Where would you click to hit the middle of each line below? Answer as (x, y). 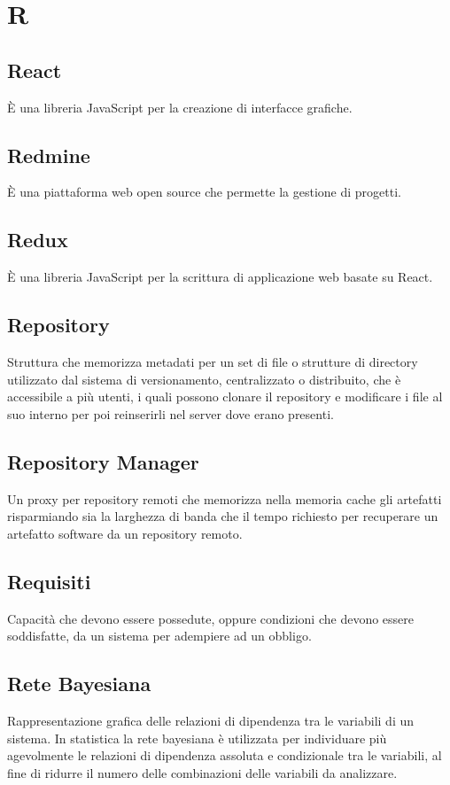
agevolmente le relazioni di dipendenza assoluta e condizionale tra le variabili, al (225, 755)
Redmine (49, 155)
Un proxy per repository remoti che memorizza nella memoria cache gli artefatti (225, 498)
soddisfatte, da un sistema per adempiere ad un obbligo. (159, 636)
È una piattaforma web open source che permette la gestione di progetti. (204, 192)
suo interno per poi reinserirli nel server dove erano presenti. (171, 413)
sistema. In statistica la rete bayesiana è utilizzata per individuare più (197, 738)
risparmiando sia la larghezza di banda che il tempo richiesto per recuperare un (223, 516)
